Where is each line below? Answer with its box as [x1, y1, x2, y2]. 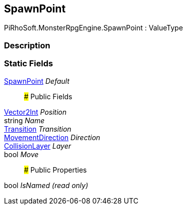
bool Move [4, 150, 39, 159]
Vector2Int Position [4, 107, 67, 116]
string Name [4, 116, 45, 125]
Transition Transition [4, 124, 71, 133]
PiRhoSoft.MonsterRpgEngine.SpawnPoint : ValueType [4, 23, 183, 32]
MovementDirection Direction [4, 133, 100, 142]
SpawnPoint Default [4, 76, 69, 85]
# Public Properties [24, 165, 87, 174]
